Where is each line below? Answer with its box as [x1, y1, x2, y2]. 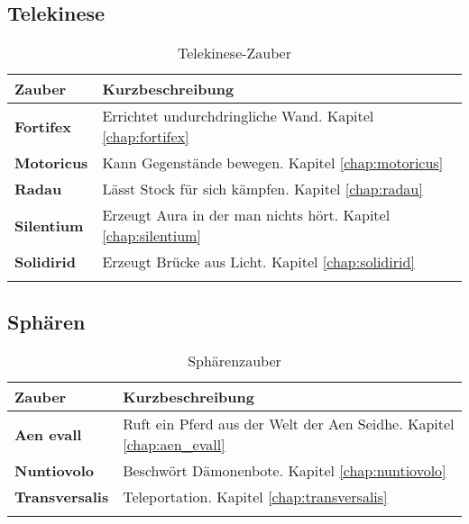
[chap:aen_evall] [123, 434, 225, 456]
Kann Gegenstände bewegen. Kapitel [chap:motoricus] [102, 152, 444, 174]
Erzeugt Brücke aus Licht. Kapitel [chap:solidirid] [102, 251, 415, 273]
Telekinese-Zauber [178, 42, 291, 64]
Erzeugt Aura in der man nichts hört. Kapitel [102, 204, 391, 226]
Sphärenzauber [188, 350, 281, 372]
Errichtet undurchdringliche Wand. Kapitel [102, 105, 374, 127]
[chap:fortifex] [102, 126, 189, 148]
